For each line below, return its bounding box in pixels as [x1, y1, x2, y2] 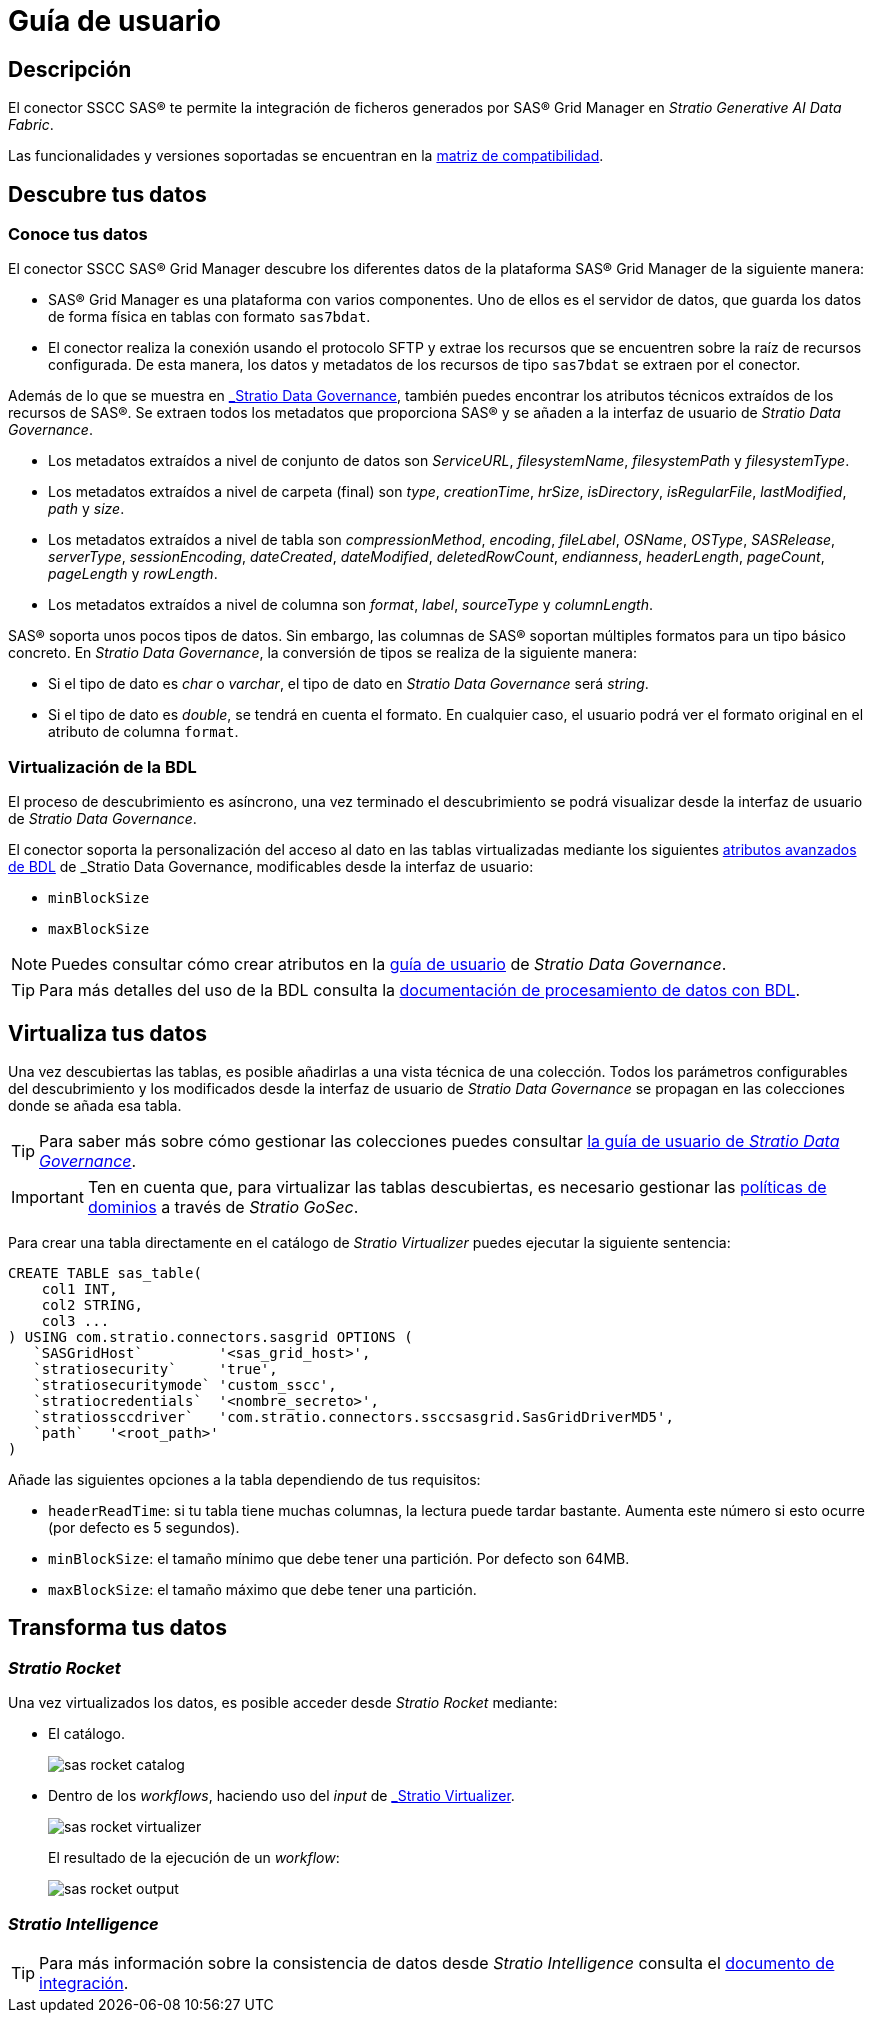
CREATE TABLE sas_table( [8, 1264, 202, 1281]
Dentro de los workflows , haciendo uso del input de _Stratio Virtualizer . [48, 1787, 515, 1805]
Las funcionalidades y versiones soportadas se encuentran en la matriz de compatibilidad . [8, 147, 604, 165]
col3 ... [41, 1312, 110, 1329]
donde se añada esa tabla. [8, 1096, 182, 1114]
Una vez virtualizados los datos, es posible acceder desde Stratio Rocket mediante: [8, 1694, 558, 1712]
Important [11, 1186, 84, 1207]
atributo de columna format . [48, 723, 239, 741]
